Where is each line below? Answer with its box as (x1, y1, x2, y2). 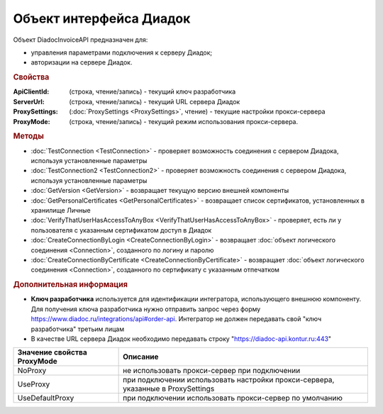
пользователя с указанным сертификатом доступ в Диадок (30, 225, 212, 234)
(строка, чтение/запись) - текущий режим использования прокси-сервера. (69, 117, 299, 125)
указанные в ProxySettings (123, 384, 215, 393)
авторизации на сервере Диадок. (30, 58, 133, 67)
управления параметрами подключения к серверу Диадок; (30, 48, 213, 57)
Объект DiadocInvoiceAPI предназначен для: (13, 35, 148, 44)
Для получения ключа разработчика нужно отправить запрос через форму (30, 305, 261, 313)
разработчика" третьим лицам (30, 325, 124, 333)
